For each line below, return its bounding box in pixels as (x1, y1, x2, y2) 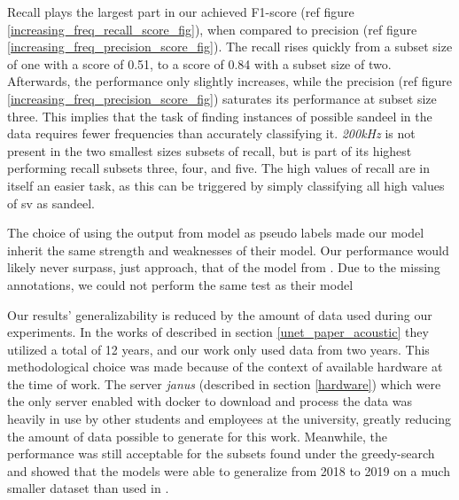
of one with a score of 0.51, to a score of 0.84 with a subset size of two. (7, 54, 392, 73)
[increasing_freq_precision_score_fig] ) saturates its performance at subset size (7, 89, 437, 107)
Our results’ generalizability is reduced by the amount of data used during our (7, 305, 432, 324)
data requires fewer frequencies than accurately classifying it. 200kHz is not (7, 124, 416, 143)
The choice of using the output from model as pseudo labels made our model (7, 223, 424, 242)
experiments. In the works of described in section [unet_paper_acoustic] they (7, 323, 429, 341)
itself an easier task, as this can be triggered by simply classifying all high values (7, 176, 445, 194)
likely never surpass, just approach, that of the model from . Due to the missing (7, 258, 440, 277)
